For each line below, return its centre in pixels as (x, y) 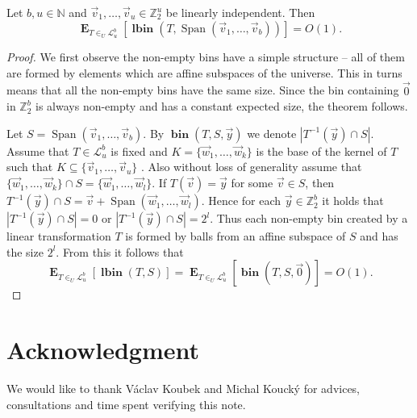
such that (30, 167)
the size (25, 251)
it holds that (353, 201)
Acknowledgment (103, 350)
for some (252, 183)
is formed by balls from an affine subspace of (236, 236)
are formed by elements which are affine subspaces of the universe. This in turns (204, 72)
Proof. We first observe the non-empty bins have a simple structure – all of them (206, 57)
